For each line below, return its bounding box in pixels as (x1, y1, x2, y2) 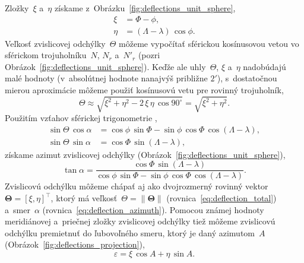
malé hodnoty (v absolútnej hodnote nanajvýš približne (5, 72, 208, 84)
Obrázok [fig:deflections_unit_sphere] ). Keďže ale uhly (5, 60, 206, 72)
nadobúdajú (243, 60, 286, 72)
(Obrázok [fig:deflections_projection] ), (5, 238, 145, 251)
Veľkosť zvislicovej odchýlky (5, 37, 106, 49)
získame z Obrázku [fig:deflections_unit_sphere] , (54, 2, 236, 14)
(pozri (138, 49, 160, 61)
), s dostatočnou (217, 72, 277, 84)
